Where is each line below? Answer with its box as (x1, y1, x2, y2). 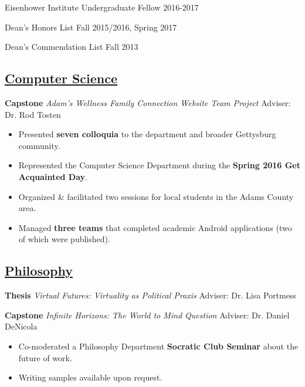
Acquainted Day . (18, 170, 87, 182)
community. (18, 139, 60, 151)
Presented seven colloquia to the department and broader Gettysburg (18, 128, 276, 140)
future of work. (18, 351, 72, 364)
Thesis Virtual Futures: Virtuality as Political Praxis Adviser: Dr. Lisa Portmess (5, 289, 296, 301)
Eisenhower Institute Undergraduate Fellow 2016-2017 (5, 1, 199, 13)
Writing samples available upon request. (18, 371, 162, 383)
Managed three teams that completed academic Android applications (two (18, 221, 292, 233)
